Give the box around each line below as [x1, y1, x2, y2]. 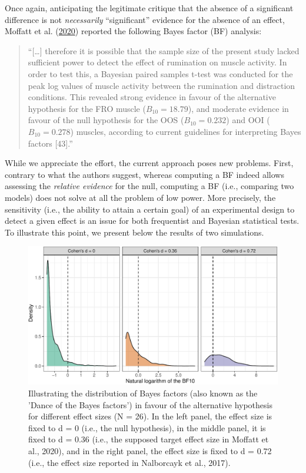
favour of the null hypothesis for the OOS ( [28, 114, 184, 126]
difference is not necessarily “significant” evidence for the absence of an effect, [5, 13, 285, 25]
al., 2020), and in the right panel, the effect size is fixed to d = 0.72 [28, 445, 272, 457]
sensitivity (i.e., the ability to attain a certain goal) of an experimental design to [5, 203, 295, 215]
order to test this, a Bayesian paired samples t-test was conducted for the [28, 67, 293, 80]
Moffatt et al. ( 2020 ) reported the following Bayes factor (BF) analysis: [5, 25, 262, 37]
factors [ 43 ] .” [28, 137, 73, 149]
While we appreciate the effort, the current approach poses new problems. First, [5, 157, 294, 169]
